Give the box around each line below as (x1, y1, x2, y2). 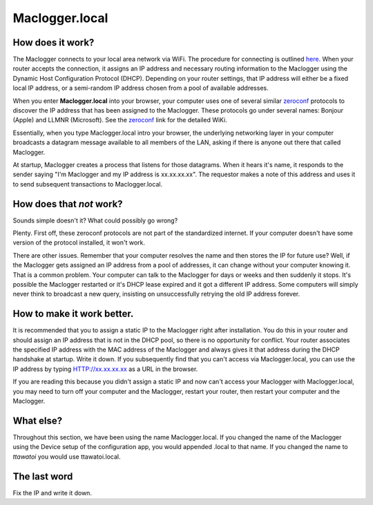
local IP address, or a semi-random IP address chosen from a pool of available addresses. (12, 84, 269, 93)
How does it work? (12, 37, 95, 48)
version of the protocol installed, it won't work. (12, 238, 145, 247)
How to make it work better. (12, 308, 134, 320)
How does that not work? (12, 198, 124, 210)
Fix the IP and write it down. (12, 488, 93, 497)
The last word (12, 470, 73, 482)
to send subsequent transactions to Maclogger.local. (12, 180, 162, 188)
